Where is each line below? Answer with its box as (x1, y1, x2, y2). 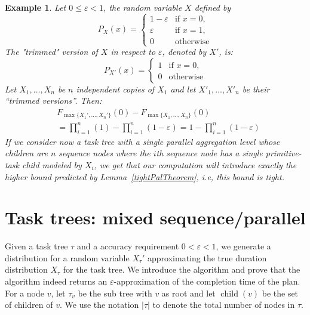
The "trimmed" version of (5, 45, 98, 58)
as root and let (161, 286, 216, 299)
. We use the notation (60, 298, 139, 311)
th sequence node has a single (156, 147, 263, 159)
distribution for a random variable (5, 251, 130, 264)
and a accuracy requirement (77, 240, 179, 252)
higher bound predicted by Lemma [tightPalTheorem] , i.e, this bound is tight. (5, 170, 284, 183)
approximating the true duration (148, 251, 267, 264)
